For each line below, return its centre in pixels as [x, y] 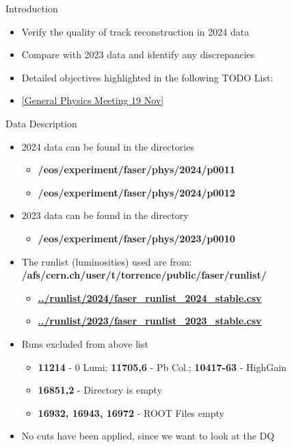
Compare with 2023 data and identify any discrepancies [138, 54]
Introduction [32, 8]
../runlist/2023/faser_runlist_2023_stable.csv [150, 321]
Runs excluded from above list [85, 343]
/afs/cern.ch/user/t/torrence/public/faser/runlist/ [144, 275]
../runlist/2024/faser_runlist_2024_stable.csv [150, 297]
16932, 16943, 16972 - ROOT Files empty [131, 412]
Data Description [41, 123]
